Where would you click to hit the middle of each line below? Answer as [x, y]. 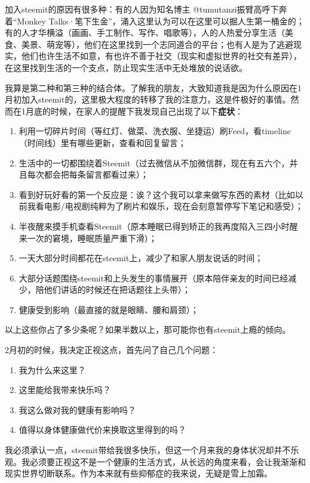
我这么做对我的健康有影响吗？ [77, 409]
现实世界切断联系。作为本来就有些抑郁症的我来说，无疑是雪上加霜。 [139, 473]
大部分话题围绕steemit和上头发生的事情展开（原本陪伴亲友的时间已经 [154, 278]
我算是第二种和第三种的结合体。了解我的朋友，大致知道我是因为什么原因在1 [153, 87]
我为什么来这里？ [52, 369]
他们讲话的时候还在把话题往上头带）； [117, 290]
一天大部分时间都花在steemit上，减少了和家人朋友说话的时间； [141, 258]
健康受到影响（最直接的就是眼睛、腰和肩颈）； [109, 309]
